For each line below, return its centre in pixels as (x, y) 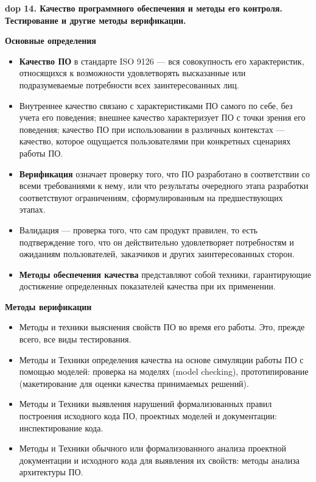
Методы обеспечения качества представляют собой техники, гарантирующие (165, 274)
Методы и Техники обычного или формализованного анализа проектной (153, 448)
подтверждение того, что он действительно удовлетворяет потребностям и (156, 242)
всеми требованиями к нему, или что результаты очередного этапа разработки (164, 186)
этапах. (32, 209)
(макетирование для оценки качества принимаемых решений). (134, 383)
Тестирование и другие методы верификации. (96, 20)
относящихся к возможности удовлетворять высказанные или (132, 73)
